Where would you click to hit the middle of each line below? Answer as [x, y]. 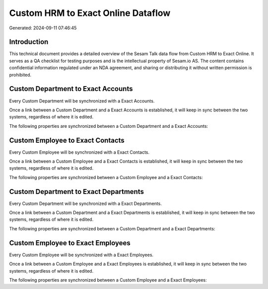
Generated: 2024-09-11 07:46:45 [43, 28]
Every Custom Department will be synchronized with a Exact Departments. [86, 203]
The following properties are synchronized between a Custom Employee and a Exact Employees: [108, 280]
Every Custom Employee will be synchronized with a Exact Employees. [81, 255]
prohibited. [20, 75]
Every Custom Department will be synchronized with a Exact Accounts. [82, 101]
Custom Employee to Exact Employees [70, 243]
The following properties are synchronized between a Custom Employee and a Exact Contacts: [106, 177]
